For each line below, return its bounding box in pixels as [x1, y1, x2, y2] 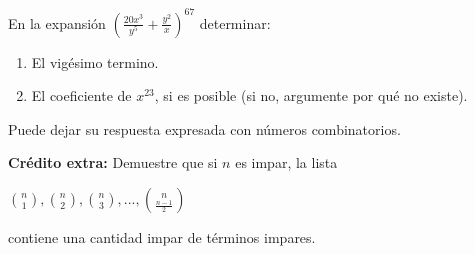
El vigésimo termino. [31, 51, 159, 72]
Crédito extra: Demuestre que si [8, 152, 218, 173]
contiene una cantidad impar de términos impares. [8, 226, 316, 247]
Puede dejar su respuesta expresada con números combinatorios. [8, 118, 401, 139]
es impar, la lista [235, 152, 338, 173]
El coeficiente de [31, 85, 132, 106]
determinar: [199, 12, 271, 33]
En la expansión [8, 12, 106, 33]
